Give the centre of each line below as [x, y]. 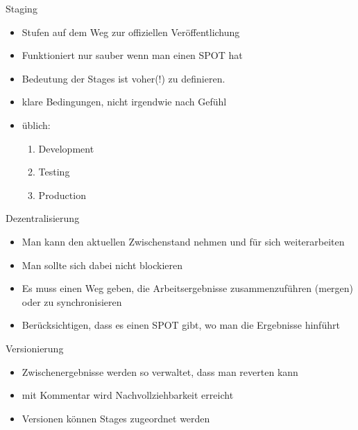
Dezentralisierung [43, 218]
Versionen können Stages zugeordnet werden [116, 418]
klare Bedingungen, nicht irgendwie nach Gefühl [124, 102]
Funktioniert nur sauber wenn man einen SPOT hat [132, 55]
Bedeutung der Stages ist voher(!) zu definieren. [123, 78]
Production [62, 195]
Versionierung [35, 348]
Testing [54, 172]
